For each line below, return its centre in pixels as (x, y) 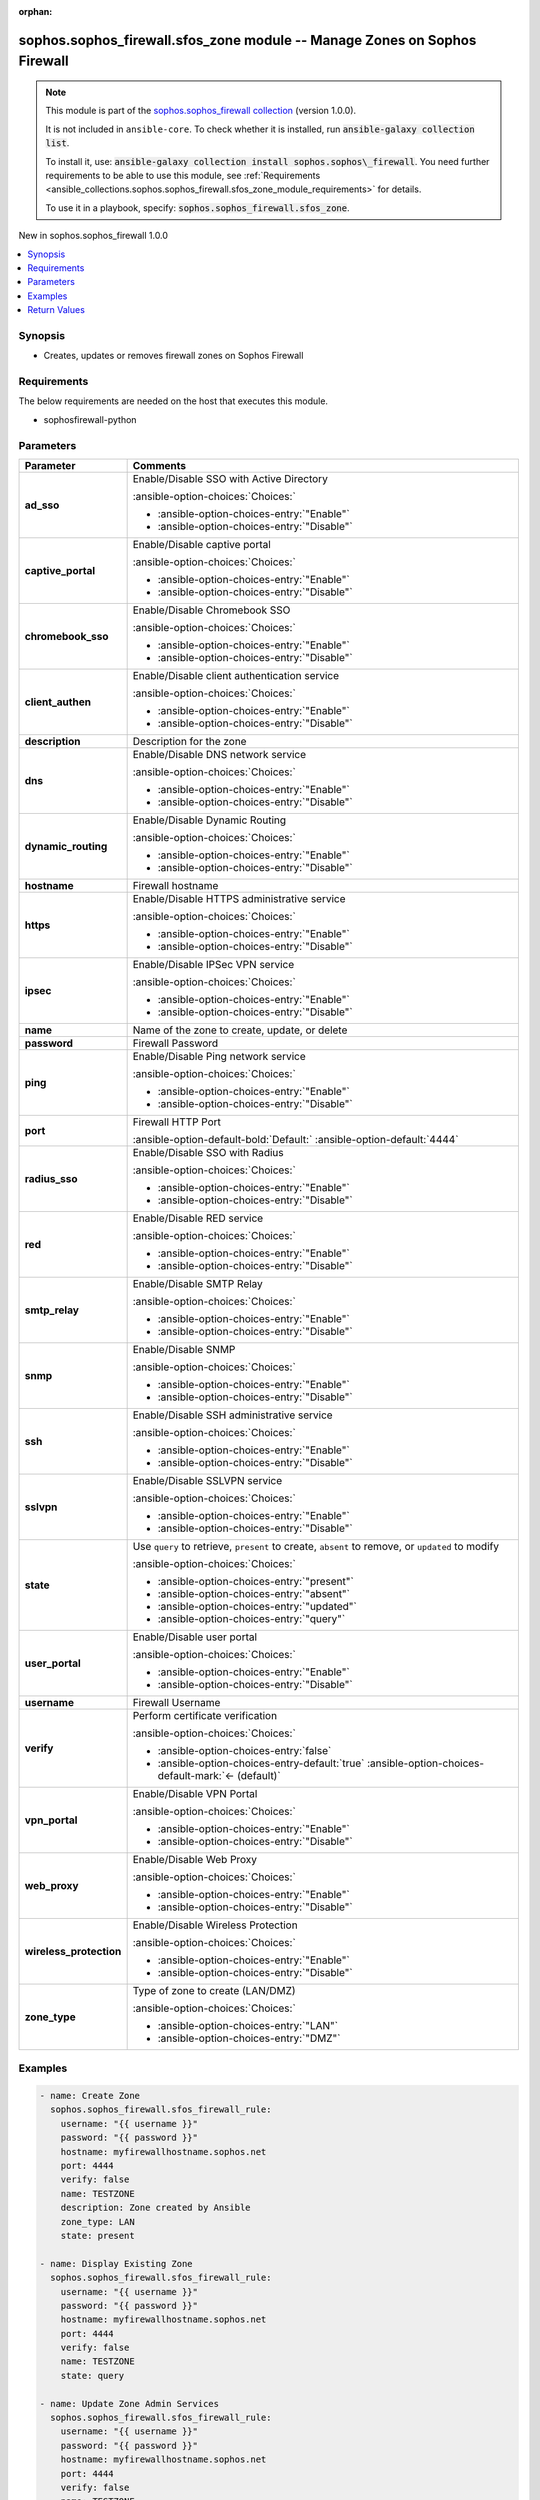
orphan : (35, 11)
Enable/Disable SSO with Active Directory (230, 478)
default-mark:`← (196, 1775)
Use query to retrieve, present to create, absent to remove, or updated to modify (316, 1546)
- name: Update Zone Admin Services (129, 2403)
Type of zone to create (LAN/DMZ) (214, 1990)
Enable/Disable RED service (198, 1218)
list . (57, 143)
